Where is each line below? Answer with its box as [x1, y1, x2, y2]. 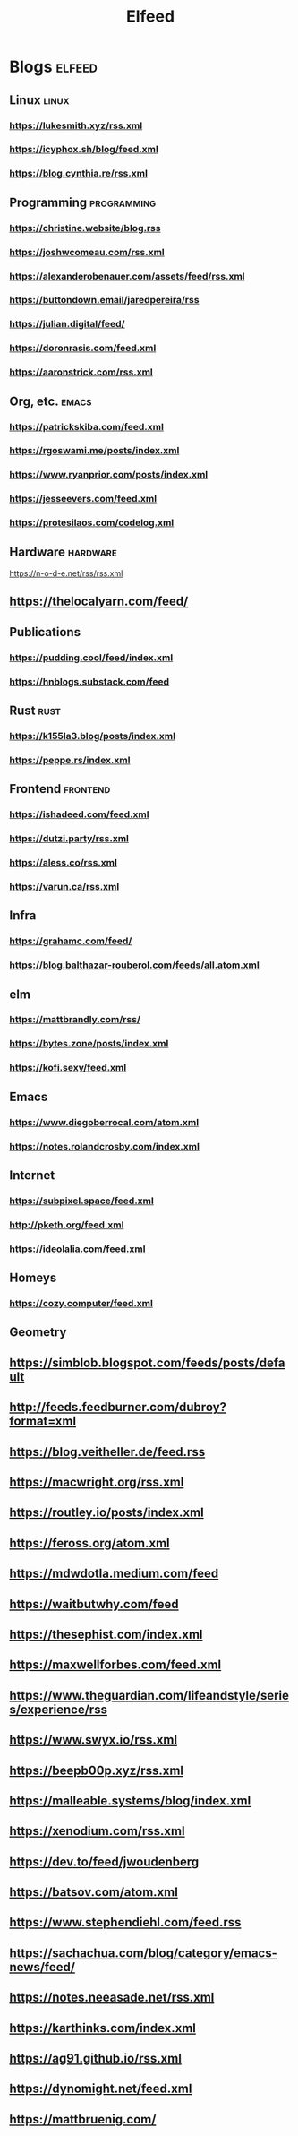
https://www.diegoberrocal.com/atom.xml [9, 1115, 200, 1128]
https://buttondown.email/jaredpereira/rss [9, 294, 200, 306]
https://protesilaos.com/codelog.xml [9, 517, 175, 530]
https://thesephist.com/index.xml [9, 1626, 203, 1641]
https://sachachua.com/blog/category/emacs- [9, 1945, 277, 1960]
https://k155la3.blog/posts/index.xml [9, 729, 176, 742]
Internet [9, 1167, 55, 1183]
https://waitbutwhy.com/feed [9, 1597, 179, 1612]
